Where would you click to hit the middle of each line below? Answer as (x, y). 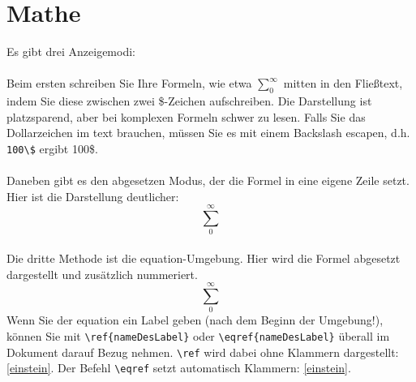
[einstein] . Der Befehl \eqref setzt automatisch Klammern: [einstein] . (179, 368)
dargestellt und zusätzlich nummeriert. (102, 274)
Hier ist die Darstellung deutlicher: (93, 196)
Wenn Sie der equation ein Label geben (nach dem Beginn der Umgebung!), (195, 320)
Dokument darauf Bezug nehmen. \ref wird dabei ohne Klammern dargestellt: (203, 352)
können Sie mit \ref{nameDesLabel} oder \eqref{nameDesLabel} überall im (198, 335)
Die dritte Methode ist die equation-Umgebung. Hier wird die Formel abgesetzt (204, 258)
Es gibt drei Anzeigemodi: (71, 52)
